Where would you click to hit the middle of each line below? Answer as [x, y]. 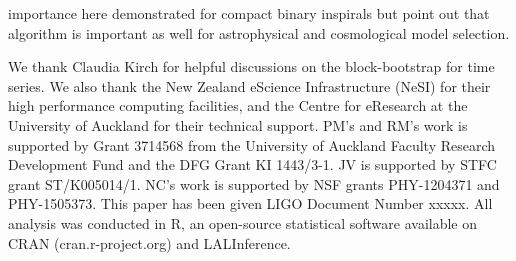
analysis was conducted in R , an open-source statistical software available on [243, 222]
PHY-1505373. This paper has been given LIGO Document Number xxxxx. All [250, 203]
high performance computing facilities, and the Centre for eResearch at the [238, 105]
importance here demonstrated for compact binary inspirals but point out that [249, 13]
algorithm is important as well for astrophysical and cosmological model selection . [259, 32]
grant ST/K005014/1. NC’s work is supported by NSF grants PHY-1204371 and [254, 183]
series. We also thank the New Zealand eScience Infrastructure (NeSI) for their [249, 85]
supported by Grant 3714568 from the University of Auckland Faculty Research [252, 144]
